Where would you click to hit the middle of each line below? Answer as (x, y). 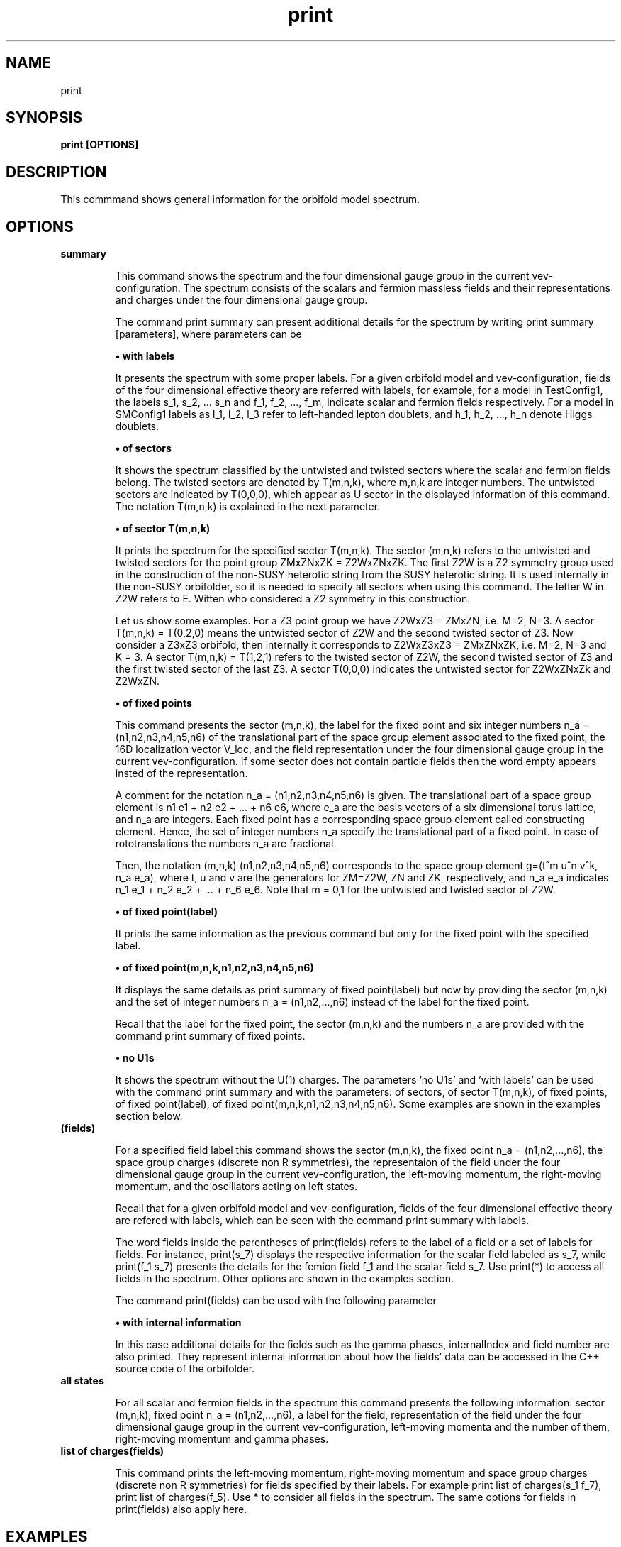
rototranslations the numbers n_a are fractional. (226, 844)
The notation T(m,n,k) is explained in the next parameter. (248, 507)
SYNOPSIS (44, 118)
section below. (149, 1116)
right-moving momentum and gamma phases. (222, 1439)
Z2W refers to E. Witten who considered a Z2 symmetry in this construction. (293, 599)
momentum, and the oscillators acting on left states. (236, 1187)
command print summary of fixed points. (210, 1036)
